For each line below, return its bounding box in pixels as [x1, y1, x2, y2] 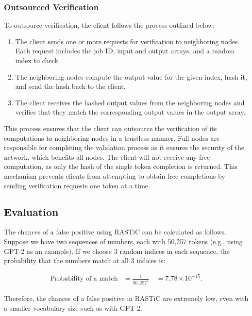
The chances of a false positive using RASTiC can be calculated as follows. [4, 227, 226, 237]
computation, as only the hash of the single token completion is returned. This [4, 161, 238, 171]
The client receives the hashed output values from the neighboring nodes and [15, 97, 245, 107]
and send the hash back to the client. [15, 81, 126, 91]
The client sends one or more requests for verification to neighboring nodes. [15, 36, 240, 46]
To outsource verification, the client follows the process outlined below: [4, 20, 215, 30]
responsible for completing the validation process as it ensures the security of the [4, 142, 245, 152]
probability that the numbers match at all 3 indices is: [4, 255, 166, 266]
